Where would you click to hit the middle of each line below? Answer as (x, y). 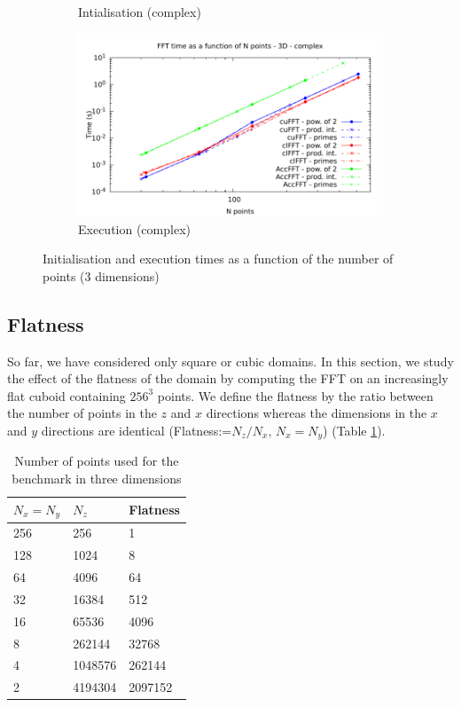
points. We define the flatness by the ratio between (295, 395)
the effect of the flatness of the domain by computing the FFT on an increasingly (228, 378)
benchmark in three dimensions (97, 478)
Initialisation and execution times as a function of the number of (218, 259)
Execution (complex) (134, 228)
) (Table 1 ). (354, 430)
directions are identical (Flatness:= (137, 430)
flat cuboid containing (66, 395)
